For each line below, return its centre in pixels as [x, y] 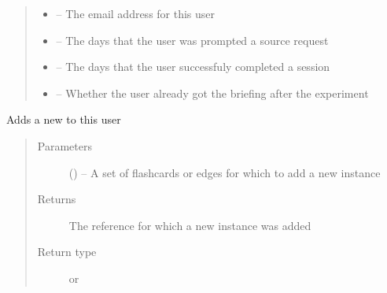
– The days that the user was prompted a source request [192, 40]
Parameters [64, 145]
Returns [57, 199]
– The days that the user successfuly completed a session [193, 67]
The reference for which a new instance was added [190, 225]
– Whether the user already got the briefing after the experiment [212, 93]
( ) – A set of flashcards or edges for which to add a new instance [225, 172]
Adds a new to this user [64, 119]
